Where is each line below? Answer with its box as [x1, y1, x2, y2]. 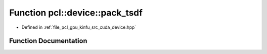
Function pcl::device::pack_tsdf [9, 7, 143, 18]
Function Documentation [9, 37, 88, 45]
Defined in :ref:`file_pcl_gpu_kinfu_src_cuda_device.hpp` [21, 24, 136, 30]
